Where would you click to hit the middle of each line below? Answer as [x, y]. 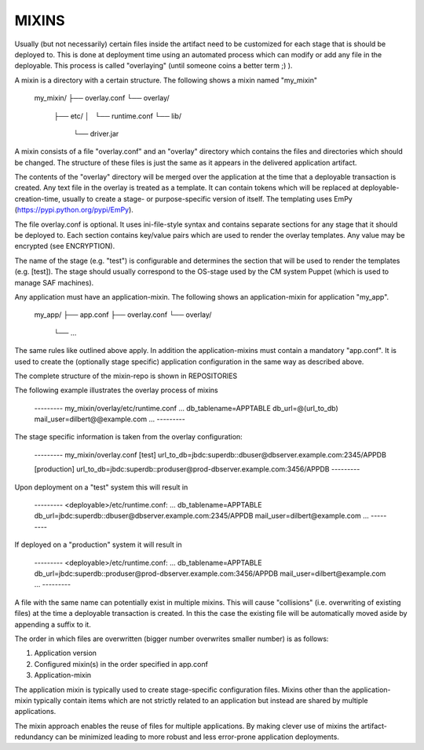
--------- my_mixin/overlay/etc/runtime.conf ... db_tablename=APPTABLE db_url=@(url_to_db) [186, 408]
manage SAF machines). [54, 282]
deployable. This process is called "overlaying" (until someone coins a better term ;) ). [154, 66]
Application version [66, 653]
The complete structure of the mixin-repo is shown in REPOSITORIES [126, 376]
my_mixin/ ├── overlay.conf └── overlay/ [102, 98]
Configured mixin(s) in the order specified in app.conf [121, 664]
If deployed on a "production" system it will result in [98, 544]
